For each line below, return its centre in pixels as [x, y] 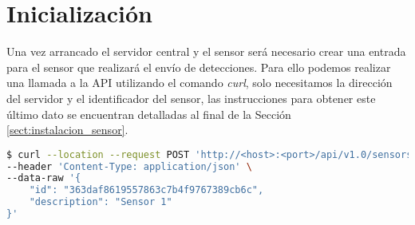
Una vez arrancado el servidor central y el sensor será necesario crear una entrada [206, 51]
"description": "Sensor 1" [101, 202]
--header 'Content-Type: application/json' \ [129, 166]
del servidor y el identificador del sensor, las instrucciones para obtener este [191, 98]
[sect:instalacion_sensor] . [67, 130]
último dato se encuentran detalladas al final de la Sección [149, 114]
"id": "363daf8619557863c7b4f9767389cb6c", [146, 190]
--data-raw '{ [44, 178]
